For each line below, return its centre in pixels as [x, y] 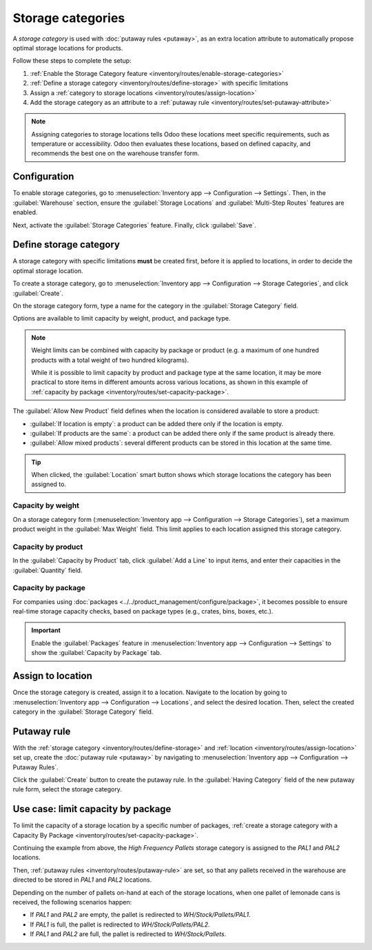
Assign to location [52, 676]
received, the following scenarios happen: [72, 902]
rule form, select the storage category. [67, 789]
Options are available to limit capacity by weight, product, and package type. [122, 319]
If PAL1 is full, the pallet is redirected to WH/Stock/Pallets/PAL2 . [120, 924]
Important [46, 630]
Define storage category [66, 245]
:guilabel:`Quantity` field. [48, 570]
